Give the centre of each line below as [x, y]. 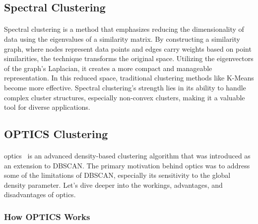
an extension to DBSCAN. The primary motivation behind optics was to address [127, 165]
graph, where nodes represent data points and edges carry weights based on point [128, 48]
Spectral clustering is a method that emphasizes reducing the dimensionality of [124, 29]
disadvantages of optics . [40, 194]
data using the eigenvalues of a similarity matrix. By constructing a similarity [122, 38]
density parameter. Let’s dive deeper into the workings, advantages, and [113, 185]
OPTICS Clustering [56, 134]
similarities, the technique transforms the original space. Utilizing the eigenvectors [129, 58]
